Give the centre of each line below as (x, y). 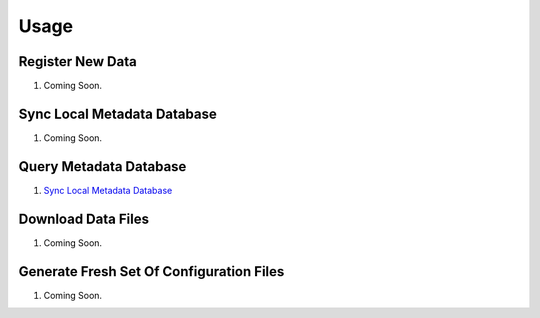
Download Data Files (84, 218)
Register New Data (77, 61)
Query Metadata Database (102, 166)
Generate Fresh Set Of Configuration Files (151, 271)
